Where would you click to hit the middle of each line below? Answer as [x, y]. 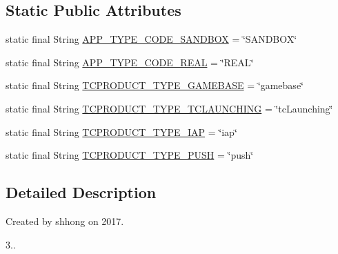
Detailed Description [81, 192]
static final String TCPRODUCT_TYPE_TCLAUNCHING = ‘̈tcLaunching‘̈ [169, 108]
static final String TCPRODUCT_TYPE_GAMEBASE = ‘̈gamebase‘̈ [155, 85]
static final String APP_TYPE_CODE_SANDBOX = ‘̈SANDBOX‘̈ [151, 39]
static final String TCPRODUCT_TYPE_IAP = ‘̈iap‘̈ [121, 131]
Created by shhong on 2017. [65, 221]
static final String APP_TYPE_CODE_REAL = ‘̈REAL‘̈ [130, 62]
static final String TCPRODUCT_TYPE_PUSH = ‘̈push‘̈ [130, 155]
